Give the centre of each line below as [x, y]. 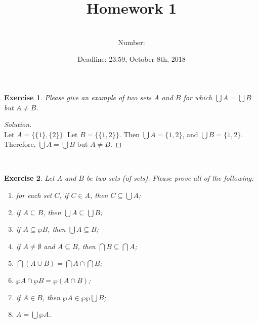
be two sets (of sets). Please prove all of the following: [170, 178]
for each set [34, 195]
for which [198, 97]
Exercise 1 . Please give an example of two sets [78, 97]
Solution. [18, 124]
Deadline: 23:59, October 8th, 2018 [132, 59]
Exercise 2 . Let [29, 178]
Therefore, [20, 144]
